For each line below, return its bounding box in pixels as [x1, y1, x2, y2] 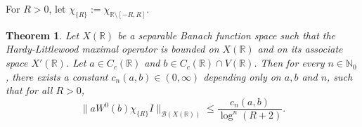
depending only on [203, 69, 281, 83]
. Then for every [254, 55, 325, 70]
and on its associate [257, 41, 343, 56]
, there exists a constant [6, 69, 108, 83]
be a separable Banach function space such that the [117, 27, 336, 42]
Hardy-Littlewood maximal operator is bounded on [6, 41, 219, 56]
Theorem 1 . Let [6, 27, 79, 42]
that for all [6, 83, 53, 98]
